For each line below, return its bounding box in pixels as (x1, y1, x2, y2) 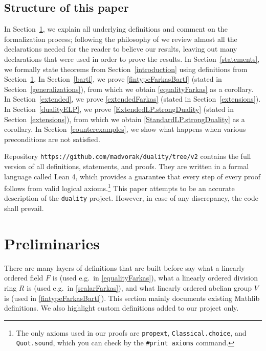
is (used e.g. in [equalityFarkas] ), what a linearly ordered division (52, 272, 258, 283)
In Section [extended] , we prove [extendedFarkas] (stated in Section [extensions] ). (4, 93, 261, 104)
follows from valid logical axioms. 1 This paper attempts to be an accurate (4, 181, 235, 193)
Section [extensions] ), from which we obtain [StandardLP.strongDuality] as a (4, 113, 245, 124)
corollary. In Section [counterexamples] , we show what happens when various (4, 124, 246, 134)
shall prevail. (4, 203, 44, 214)
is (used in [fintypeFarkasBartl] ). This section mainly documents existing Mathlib (4, 292, 260, 303)
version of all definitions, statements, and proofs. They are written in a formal (4, 160, 249, 171)
